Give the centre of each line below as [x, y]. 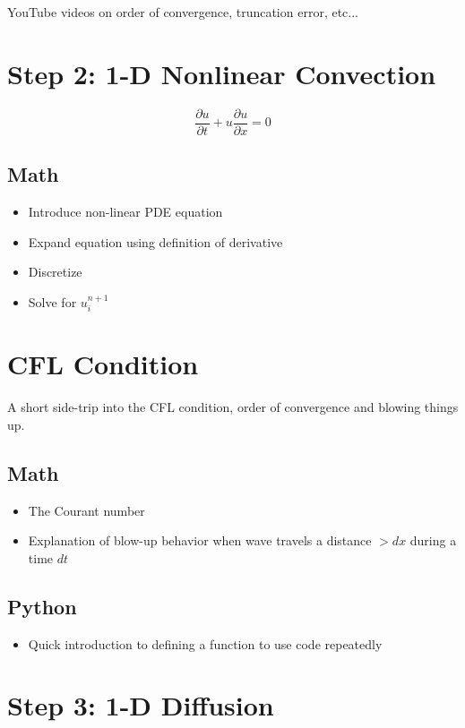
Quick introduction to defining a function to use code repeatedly [205, 643]
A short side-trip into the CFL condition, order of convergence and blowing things [233, 407]
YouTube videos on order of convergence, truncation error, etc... [183, 12]
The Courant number [86, 510]
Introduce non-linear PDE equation [125, 211]
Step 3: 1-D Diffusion [141, 705]
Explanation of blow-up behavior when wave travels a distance [200, 540]
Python [42, 606]
